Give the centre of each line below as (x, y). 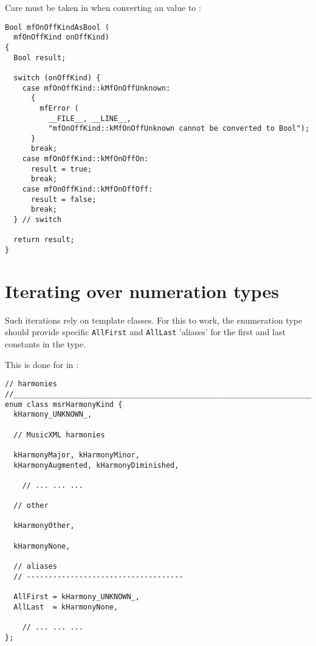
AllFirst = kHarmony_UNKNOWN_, (77, 597)
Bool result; (40, 57)
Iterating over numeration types (142, 290)
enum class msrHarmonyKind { (64, 404)
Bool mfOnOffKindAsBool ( (57, 27)
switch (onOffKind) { (57, 78)
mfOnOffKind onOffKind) (61, 37)
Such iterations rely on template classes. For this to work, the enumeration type (154, 320)
